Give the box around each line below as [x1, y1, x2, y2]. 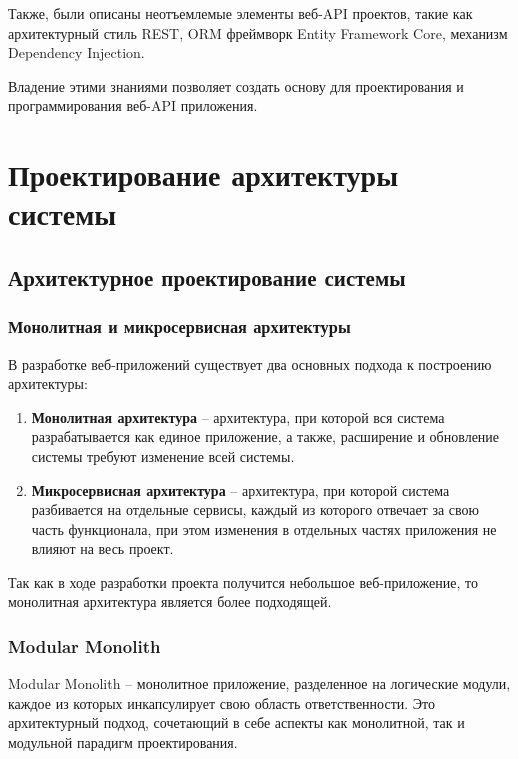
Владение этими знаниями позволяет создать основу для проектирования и [8, 75, 464, 96]
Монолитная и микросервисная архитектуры [8, 314, 351, 339]
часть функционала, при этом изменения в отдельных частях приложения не [31, 518, 497, 539]
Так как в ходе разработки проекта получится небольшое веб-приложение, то [8, 571, 478, 592]
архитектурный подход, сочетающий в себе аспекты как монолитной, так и [8, 712, 465, 733]
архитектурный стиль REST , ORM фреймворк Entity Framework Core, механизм [8, 22, 508, 43]
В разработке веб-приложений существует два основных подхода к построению [8, 353, 492, 374]
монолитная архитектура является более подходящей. [8, 591, 332, 612]
